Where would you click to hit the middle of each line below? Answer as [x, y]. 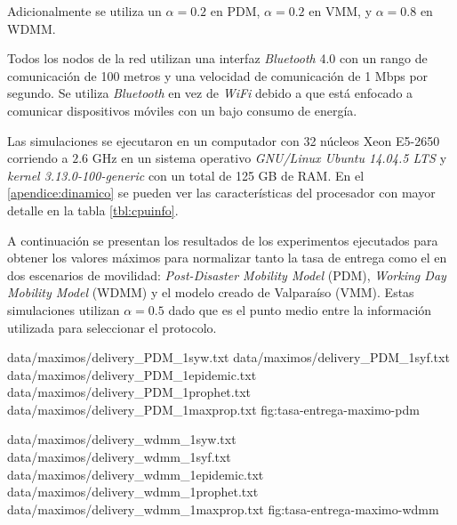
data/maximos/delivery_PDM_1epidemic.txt [132, 374]
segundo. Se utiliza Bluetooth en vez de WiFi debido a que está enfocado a [210, 93]
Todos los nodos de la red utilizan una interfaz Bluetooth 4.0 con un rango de [217, 58]
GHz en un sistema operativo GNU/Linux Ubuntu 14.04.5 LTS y [269, 158]
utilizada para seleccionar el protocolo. [112, 327]
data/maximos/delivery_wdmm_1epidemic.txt [136, 474]
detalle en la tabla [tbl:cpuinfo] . [93, 210]
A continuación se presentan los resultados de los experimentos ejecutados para [223, 240]
